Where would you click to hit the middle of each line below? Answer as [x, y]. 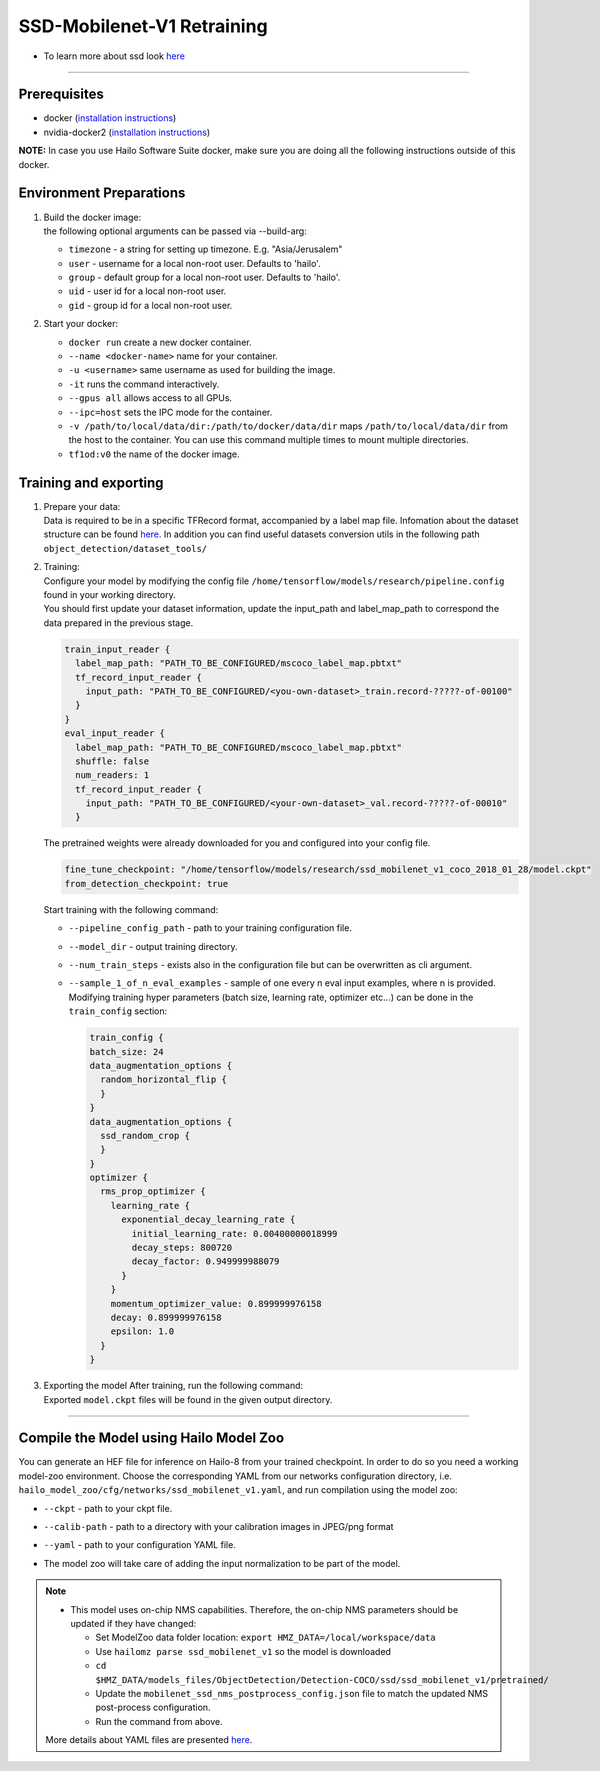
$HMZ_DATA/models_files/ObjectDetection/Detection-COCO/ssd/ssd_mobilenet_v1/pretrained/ [322, 1679]
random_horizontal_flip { [163, 1079]
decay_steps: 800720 [182, 1248]
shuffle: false [112, 761]
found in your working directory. [110, 595]
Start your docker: [81, 324]
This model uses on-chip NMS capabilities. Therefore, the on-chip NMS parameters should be [264, 1609]
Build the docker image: [92, 217]
